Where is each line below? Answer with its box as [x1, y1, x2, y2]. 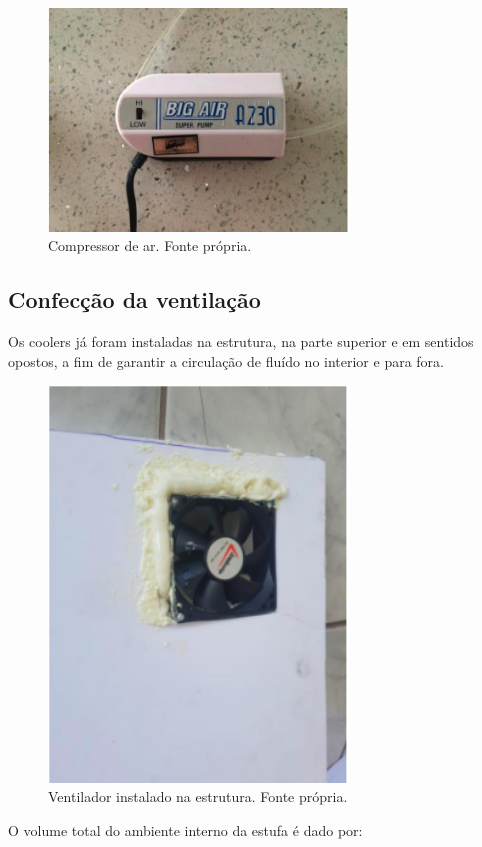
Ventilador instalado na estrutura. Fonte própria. [48, 786, 348, 807]
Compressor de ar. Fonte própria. [48, 235, 252, 256]
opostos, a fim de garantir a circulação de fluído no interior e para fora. [8, 350, 445, 371]
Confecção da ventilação [8, 284, 261, 315]
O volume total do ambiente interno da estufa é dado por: [8, 819, 363, 840]
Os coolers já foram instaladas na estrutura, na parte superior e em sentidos [8, 330, 474, 351]
